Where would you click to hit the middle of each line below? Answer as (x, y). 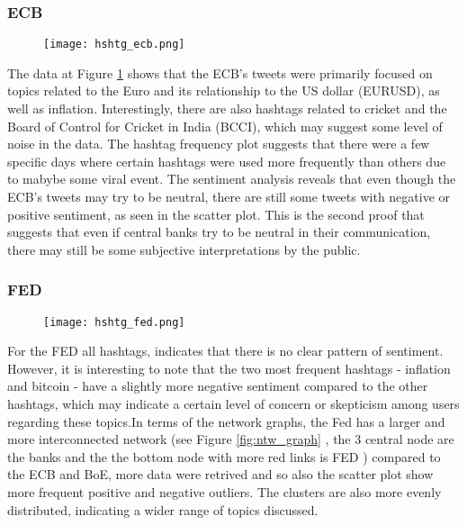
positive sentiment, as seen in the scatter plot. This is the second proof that (216, 214)
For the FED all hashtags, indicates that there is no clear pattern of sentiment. (225, 351)
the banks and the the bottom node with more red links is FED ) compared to (224, 456)
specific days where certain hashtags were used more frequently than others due (227, 161)
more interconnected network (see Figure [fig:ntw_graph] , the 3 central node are (231, 439)
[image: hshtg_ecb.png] (114, 45)
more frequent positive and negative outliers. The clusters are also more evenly (225, 492)
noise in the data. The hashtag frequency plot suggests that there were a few (219, 144)
